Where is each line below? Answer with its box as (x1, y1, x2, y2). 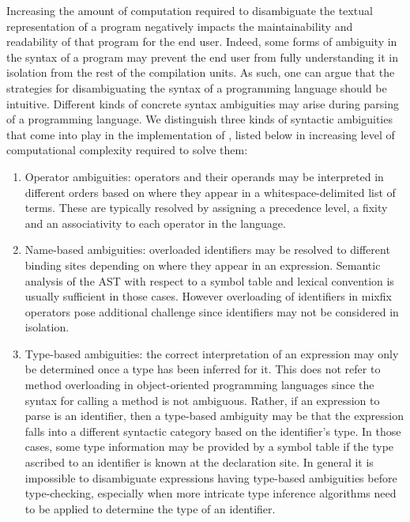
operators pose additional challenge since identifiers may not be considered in (24, 303, 399, 320)
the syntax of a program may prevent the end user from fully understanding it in (6, 48, 398, 65)
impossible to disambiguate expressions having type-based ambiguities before (24, 469, 397, 486)
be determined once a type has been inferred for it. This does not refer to (24, 361, 381, 377)
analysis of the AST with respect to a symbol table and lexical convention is (24, 272, 394, 289)
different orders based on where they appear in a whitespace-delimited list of (24, 183, 396, 200)
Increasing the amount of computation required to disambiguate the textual (6, 2, 373, 18)
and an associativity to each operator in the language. (24, 214, 286, 231)
